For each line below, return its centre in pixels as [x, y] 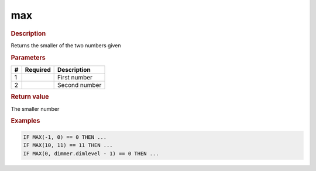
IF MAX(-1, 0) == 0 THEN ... [65, 137]
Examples [25, 121]
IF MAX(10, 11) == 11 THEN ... [68, 145]
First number [75, 77]
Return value [30, 97]
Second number [80, 85]
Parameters [28, 57]
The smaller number [35, 109]
